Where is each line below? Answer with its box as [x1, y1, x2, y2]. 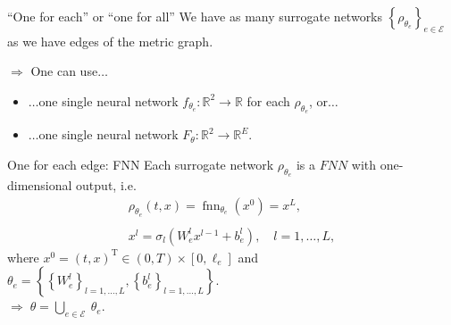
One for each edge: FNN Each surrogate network [7, 154, 274, 173]
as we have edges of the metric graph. [7, 31, 213, 50]
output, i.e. [76, 175, 137, 194]
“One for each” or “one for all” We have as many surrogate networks [7, 7, 383, 25]
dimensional [7, 175, 72, 194]
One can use [30, 62, 98, 80]
